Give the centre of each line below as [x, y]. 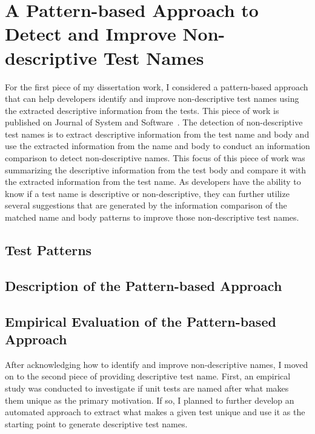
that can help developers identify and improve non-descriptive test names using [152, 98]
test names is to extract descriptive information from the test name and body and [157, 134]
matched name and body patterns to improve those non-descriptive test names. [152, 217]
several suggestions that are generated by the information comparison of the [146, 205]
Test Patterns [48, 250]
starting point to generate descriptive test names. [96, 423]
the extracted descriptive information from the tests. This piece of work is [142, 110]
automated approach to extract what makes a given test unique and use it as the [155, 412]
